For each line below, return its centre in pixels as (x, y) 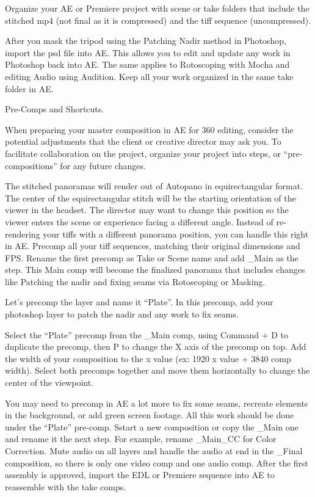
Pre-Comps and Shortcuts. (55, 109)
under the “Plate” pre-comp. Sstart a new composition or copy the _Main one (152, 426)
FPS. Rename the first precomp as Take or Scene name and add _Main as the (152, 257)
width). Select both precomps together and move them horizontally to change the (157, 370)
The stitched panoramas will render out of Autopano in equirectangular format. (154, 186)
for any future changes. (103, 165)
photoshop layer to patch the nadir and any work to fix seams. (122, 314)
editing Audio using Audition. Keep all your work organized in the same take (149, 76)
